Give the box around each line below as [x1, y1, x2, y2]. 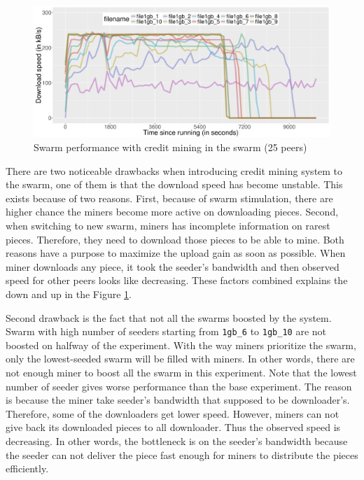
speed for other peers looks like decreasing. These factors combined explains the [6, 273, 348, 288]
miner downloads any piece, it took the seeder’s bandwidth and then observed [6, 259, 339, 274]
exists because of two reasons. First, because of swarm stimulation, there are [6, 190, 333, 205]
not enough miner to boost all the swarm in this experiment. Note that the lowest [6, 365, 357, 379]
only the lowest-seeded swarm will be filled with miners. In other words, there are [6, 351, 355, 366]
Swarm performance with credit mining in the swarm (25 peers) [34, 139, 307, 154]
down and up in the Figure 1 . [6, 286, 132, 301]
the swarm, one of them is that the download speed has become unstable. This [6, 177, 343, 192]
